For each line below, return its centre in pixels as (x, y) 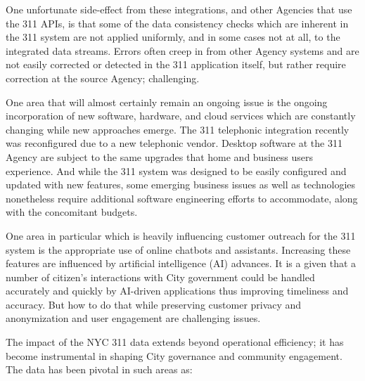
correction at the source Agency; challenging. (103, 78)
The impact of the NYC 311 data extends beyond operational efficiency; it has (175, 342)
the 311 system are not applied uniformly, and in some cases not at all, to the (173, 37)
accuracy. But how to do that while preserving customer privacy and (154, 304)
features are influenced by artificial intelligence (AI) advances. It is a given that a (181, 263)
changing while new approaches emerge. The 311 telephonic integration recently (178, 129)
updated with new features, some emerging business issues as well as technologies (181, 185)
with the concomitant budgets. (72, 212)
